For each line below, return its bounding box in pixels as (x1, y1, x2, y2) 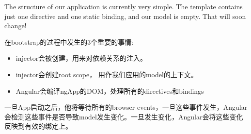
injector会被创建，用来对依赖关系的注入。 (16, 53, 147, 63)
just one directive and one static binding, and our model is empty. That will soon (4, 11, 246, 21)
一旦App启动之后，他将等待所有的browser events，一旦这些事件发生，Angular (4, 102, 248, 112)
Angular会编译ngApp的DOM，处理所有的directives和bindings (16, 85, 204, 96)
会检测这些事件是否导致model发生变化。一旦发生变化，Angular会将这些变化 (4, 111, 243, 121)
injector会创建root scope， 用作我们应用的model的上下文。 (16, 69, 198, 79)
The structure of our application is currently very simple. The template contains (4, 1, 243, 11)
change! (4, 20, 27, 31)
